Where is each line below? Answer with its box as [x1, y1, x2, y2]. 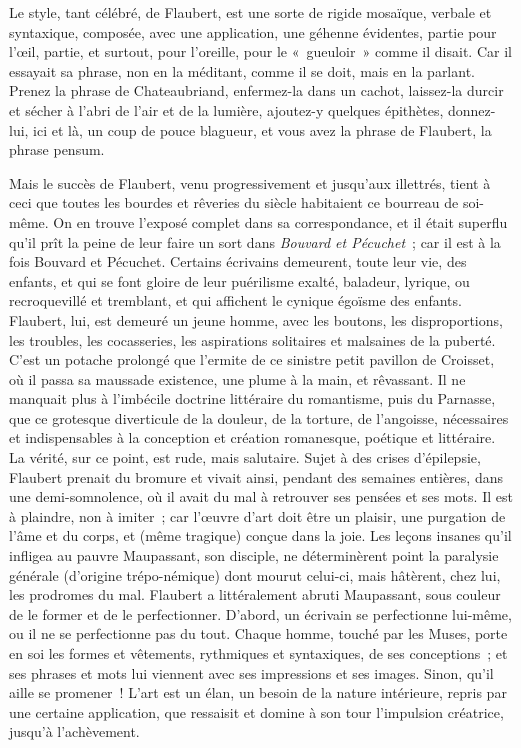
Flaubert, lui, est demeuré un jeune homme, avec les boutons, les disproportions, [9, 309, 503, 330]
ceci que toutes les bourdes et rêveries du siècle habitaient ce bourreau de [9, 192, 459, 213]
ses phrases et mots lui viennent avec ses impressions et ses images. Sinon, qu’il [9, 662, 494, 683]
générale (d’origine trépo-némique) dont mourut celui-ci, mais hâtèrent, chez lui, [9, 564, 501, 585]
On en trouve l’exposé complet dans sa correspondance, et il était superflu [53, 211, 508, 232]
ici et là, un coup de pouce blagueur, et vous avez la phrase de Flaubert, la [33, 119, 492, 140]
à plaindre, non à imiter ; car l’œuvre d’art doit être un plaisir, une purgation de [9, 505, 506, 526]
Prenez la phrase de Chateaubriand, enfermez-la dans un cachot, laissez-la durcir [9, 80, 504, 101]
